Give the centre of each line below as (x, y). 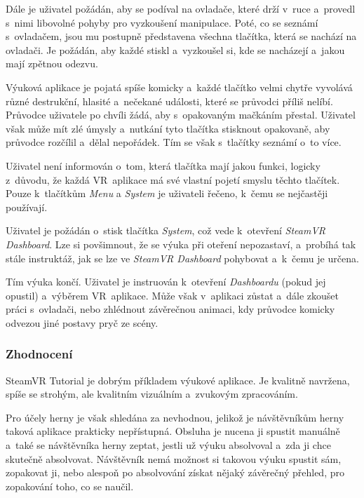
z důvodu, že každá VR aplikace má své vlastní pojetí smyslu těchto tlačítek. (173, 179)
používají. (27, 207)
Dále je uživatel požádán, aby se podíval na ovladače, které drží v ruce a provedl (181, 8)
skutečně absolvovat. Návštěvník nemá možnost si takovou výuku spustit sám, (174, 458)
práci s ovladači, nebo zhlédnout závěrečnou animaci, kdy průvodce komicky (170, 309)
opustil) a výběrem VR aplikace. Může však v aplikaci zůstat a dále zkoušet (172, 295)
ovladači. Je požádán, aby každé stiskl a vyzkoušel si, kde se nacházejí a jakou (175, 49)
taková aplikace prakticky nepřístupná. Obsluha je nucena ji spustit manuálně (173, 431)
